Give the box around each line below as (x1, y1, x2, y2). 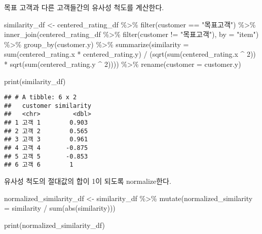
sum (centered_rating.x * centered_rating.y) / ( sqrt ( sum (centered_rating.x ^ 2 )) (4, 49, 256, 59)
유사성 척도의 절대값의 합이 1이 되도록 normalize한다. (4, 176, 171, 186)
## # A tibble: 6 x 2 (4, 94, 77, 101)
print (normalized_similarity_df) (4, 219, 105, 230)
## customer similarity (4, 102, 91, 109)
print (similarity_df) (4, 75, 66, 86)
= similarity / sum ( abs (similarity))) (4, 203, 116, 213)
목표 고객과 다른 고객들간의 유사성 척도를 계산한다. (4, 2, 164, 12)
